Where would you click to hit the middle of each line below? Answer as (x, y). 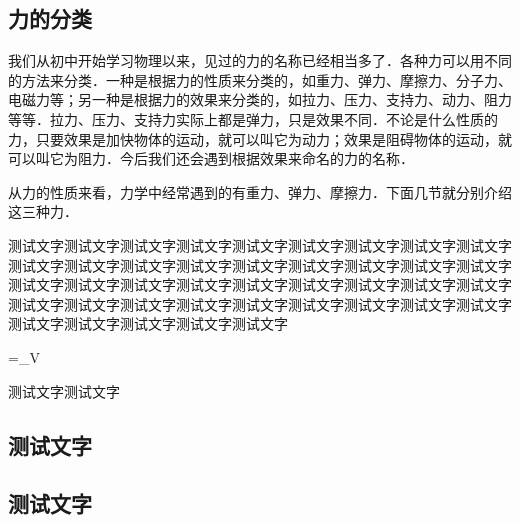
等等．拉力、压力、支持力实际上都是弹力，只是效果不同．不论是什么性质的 (253, 118)
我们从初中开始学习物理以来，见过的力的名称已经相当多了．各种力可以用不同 (260, 60)
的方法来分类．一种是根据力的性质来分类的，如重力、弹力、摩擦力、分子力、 (260, 79)
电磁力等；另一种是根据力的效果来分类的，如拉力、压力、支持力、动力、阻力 (260, 99)
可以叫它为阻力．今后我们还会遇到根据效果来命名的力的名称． (211, 158)
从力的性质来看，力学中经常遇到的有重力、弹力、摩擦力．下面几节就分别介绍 (260, 191)
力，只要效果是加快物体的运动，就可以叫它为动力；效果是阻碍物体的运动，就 (260, 138)
